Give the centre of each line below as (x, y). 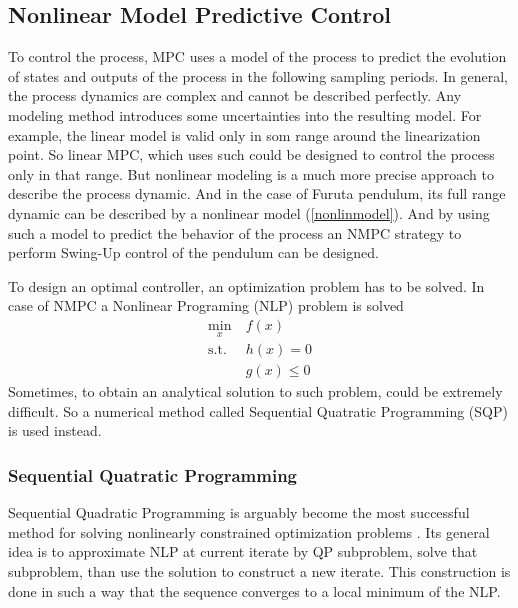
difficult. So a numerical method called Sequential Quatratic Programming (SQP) (258, 410)
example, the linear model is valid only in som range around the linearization (244, 134)
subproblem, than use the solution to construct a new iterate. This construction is (259, 571)
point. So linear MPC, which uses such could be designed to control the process (251, 154)
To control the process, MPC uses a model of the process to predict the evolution (257, 56)
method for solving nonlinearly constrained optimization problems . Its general (249, 531)
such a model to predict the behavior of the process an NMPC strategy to (235, 232)
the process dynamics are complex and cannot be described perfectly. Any (235, 95)
